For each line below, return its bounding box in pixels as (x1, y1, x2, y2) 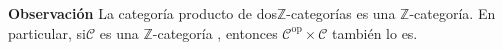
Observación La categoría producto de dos (8, 3, 277, 23)
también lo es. (332, 22, 418, 43)
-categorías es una (286, 3, 396, 23)
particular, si (8, 22, 86, 43)
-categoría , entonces (152, 22, 278, 43)
